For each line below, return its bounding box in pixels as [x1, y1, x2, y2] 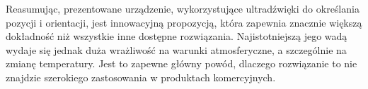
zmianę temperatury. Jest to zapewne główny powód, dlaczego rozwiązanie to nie [6, 56, 357, 71]
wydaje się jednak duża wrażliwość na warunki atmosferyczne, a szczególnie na [6, 42, 347, 57]
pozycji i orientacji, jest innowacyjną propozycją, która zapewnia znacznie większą [6, 15, 362, 29]
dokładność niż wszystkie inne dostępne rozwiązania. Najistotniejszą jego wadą [6, 29, 347, 43]
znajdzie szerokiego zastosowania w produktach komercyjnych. [6, 69, 276, 84]
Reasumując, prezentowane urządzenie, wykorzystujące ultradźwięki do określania [6, 1, 360, 15]
